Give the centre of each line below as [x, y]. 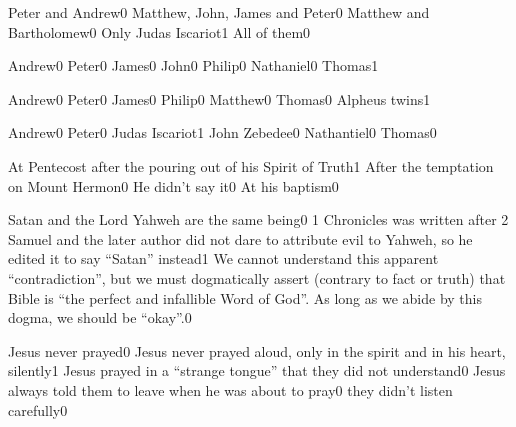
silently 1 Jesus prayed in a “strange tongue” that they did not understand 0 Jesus [257, 370]
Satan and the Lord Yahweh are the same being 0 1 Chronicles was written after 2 [258, 219]
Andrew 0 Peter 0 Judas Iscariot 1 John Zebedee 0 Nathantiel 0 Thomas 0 [222, 132]
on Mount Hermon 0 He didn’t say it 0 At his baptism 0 [173, 185]
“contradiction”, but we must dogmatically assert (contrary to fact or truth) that [257, 277]
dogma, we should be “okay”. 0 [100, 317]
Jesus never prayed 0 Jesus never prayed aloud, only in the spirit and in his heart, [257, 350]
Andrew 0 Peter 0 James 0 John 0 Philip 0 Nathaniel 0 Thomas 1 [193, 65]
